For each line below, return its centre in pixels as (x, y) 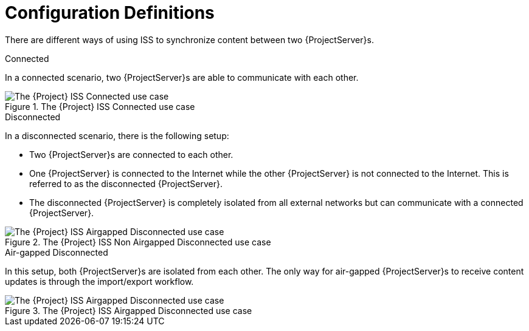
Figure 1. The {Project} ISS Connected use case (100, 106)
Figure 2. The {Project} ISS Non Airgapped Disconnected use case (138, 242)
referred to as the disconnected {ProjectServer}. (126, 183)
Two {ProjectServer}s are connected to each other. (131, 154)
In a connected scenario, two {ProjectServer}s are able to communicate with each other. (182, 77)
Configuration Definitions (110, 13)
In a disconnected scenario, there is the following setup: (117, 135)
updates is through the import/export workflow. (99, 281)
